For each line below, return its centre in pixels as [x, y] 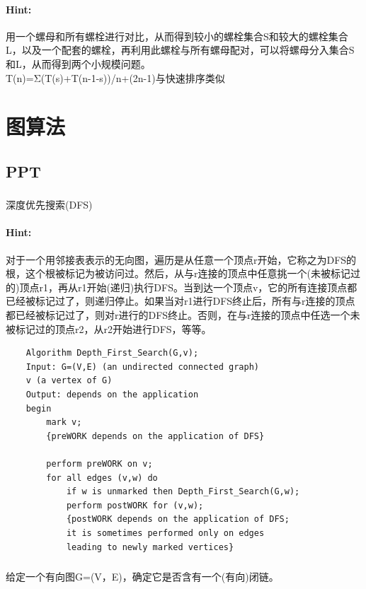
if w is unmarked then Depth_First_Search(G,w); [183, 492]
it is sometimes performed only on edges [165, 533]
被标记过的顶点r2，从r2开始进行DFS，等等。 [109, 328]
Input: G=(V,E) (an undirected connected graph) [142, 367]
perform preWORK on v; [99, 463]
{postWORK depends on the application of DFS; [178, 519]
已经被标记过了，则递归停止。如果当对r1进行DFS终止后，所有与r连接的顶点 [181, 301]
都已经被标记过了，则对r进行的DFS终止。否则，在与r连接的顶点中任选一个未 [183, 315]
